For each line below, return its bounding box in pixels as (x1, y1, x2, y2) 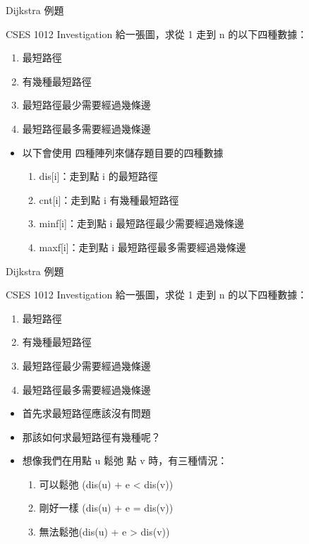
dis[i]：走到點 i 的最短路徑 (39, 169, 158, 183)
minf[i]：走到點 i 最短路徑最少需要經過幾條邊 (39, 216, 245, 231)
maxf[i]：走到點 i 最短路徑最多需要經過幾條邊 (39, 239, 246, 254)
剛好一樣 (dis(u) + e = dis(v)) (39, 500, 174, 515)
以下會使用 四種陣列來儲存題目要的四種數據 (22, 145, 224, 159)
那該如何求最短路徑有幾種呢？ (22, 429, 161, 444)
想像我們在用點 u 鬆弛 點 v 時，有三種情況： (22, 453, 228, 468)
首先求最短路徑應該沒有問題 (22, 406, 151, 421)
